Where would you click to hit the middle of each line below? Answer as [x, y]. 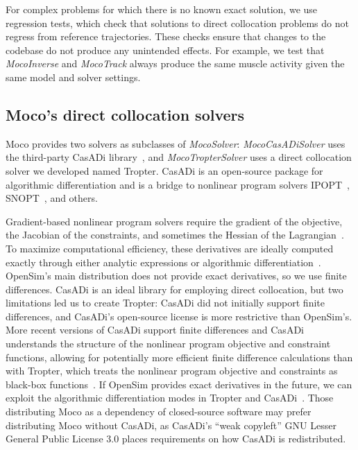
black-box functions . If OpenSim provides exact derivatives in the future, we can [179, 384]
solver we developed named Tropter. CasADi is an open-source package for [164, 170]
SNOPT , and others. [52, 198]
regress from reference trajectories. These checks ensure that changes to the [166, 36]
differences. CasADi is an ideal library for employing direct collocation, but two [174, 289]
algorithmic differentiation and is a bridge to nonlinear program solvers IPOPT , [178, 184]
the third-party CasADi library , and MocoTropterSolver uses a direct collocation [179, 157]
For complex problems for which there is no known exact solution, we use [162, 9]
